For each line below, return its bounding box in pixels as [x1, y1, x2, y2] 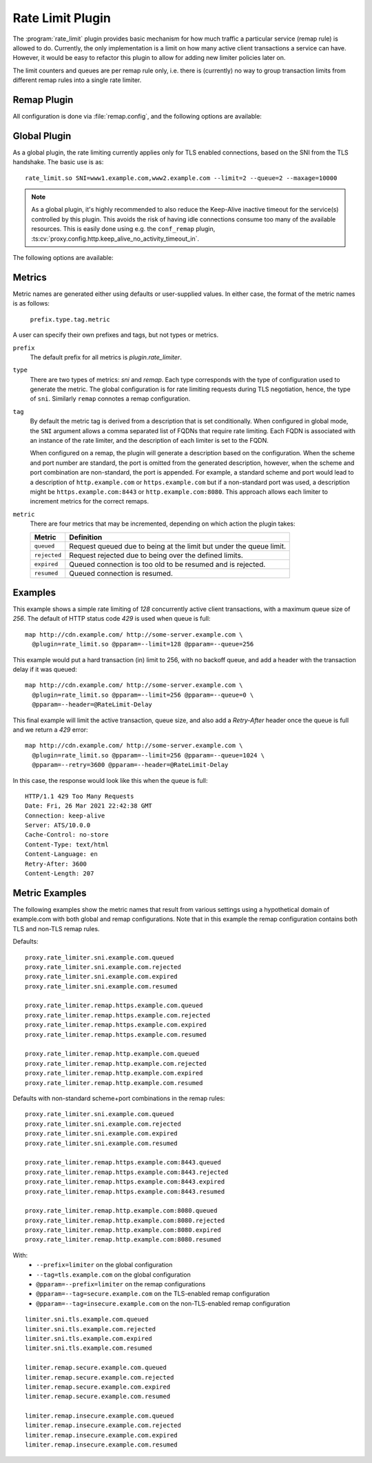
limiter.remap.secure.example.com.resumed [25, 1393, 171, 1400]
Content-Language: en [25, 850, 98, 858]
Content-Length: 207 [25, 870, 94, 877]
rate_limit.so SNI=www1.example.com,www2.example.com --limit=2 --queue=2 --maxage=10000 [25, 174, 338, 182]
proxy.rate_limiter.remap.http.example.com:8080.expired [25, 1226, 222, 1234]
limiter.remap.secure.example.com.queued [25, 1364, 167, 1372]
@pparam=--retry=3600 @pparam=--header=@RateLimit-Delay [32, 761, 229, 769]
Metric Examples [12, 887, 87, 899]
